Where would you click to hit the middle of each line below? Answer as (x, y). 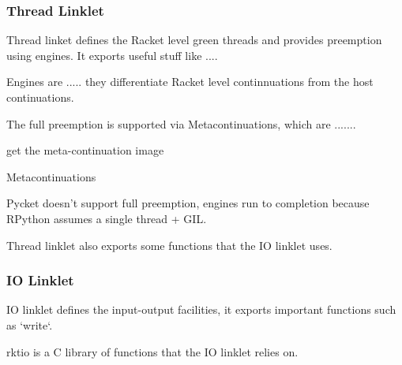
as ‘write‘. (30, 324)
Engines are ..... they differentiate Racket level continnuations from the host (190, 82)
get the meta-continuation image (85, 150)
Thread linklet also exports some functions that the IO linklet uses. (169, 245)
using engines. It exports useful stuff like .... (112, 55)
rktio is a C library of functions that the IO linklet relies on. (152, 351)
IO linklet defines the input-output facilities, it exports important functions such (201, 309)
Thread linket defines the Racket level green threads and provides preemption (194, 40)
